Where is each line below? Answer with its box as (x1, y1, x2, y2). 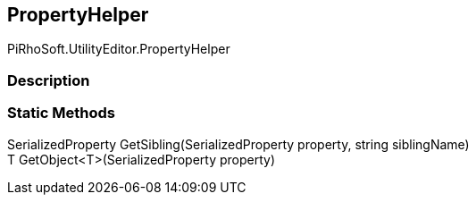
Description (7, 71, 90, 89)
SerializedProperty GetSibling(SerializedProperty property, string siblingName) (7, 136, 470, 152)
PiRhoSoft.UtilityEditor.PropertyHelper (7, 41, 230, 57)
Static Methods (7, 104, 115, 122)
